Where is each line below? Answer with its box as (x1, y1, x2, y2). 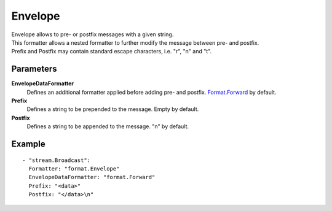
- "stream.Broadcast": (22, 156, 91, 164)
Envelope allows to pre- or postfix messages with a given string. (11, 31, 174, 38)
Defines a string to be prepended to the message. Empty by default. (26, 105, 199, 113)
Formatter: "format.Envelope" (28, 165, 120, 172)
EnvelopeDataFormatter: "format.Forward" (28, 174, 156, 181)
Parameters (11, 64, 57, 74)
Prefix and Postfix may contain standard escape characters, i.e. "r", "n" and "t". (11, 48, 212, 55)
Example (11, 139, 45, 149)
